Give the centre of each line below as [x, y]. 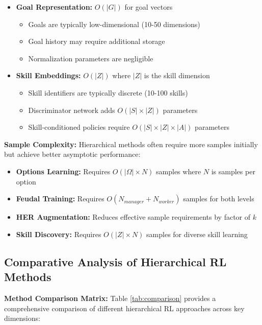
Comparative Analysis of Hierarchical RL [115, 261]
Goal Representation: [54, 7]
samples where [179, 171]
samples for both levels [219, 199]
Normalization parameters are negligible [91, 58]
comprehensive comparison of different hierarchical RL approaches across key [124, 308]
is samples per [233, 171]
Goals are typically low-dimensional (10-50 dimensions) [114, 24]
